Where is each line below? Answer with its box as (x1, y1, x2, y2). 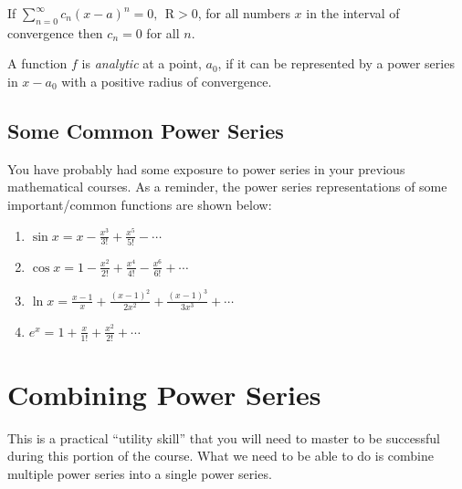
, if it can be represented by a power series (217, 54, 455, 73)
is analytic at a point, (81, 54, 202, 73)
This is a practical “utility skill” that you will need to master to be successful (7, 428, 440, 447)
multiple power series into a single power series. (7, 463, 272, 483)
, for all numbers (197, 4, 290, 22)
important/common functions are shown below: (7, 194, 272, 213)
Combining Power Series (7, 375, 321, 412)
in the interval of (306, 4, 400, 22)
